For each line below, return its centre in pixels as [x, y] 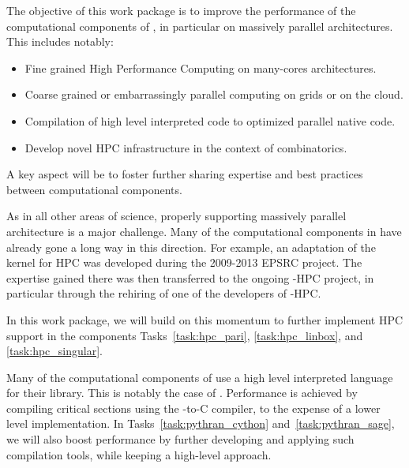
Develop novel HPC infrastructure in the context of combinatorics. [186, 147]
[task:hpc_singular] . [54, 351]
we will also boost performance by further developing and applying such [180, 439]
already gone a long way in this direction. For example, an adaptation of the [191, 247]
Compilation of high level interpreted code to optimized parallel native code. [210, 120]
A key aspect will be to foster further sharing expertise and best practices [185, 174]
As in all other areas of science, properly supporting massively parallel [176, 216]
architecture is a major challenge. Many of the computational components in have [204, 231]
